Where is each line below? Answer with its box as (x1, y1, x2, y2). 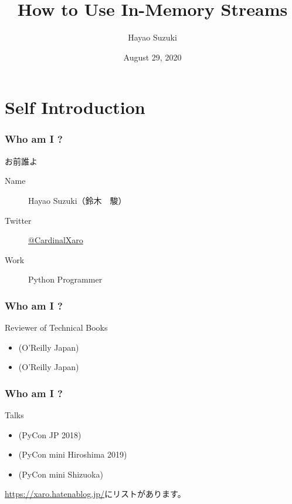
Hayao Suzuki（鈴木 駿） (28, 194, 127, 206)
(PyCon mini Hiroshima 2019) (18, 448, 127, 461)
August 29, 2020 (123, 51, 182, 63)
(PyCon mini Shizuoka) (18, 468, 103, 480)
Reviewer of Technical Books (5, 321, 108, 334)
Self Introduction (5, 95, 145, 119)
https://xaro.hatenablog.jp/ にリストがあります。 (5, 488, 186, 500)
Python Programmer (28, 273, 103, 285)
